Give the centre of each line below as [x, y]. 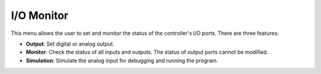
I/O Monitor [40, 15]
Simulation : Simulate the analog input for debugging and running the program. [122, 60]
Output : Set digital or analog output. [70, 44]
